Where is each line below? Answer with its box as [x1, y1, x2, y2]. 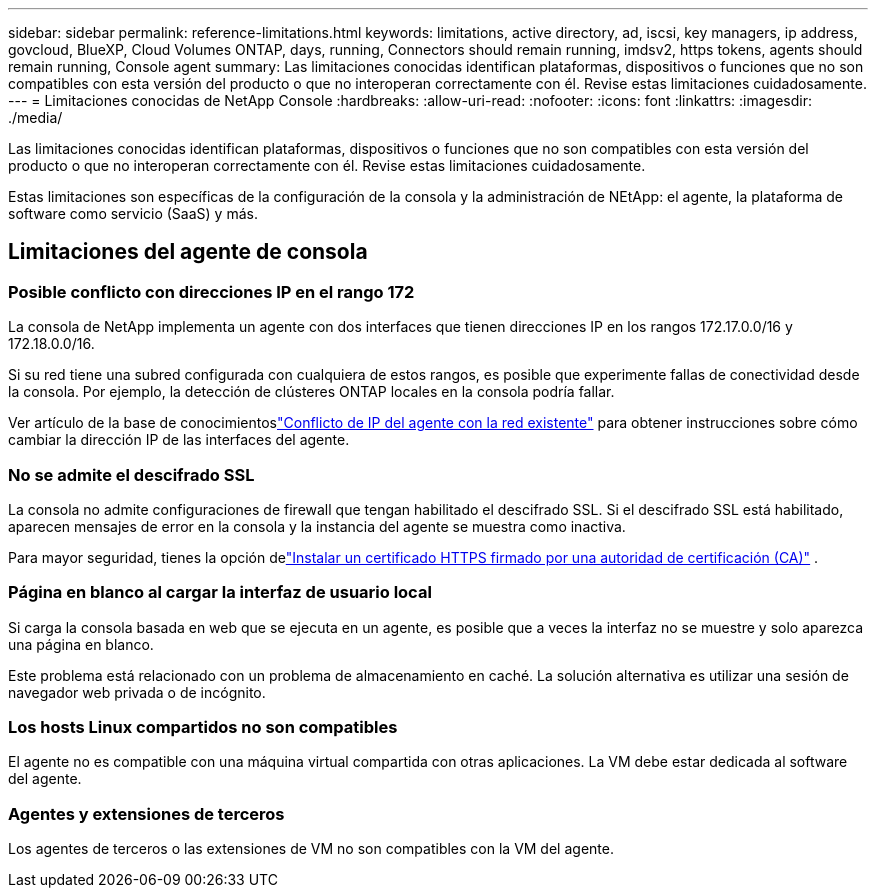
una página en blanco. [8, 635, 154, 653]
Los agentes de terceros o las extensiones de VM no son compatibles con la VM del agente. [8, 840, 614, 858]
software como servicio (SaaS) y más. [8, 205, 258, 222]
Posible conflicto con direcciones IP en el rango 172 [8, 281, 415, 302]
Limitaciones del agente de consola [8, 239, 368, 265]
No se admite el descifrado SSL [8, 464, 255, 485]
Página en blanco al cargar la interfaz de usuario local [8, 582, 432, 603]
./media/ [8, 109, 63, 126]
